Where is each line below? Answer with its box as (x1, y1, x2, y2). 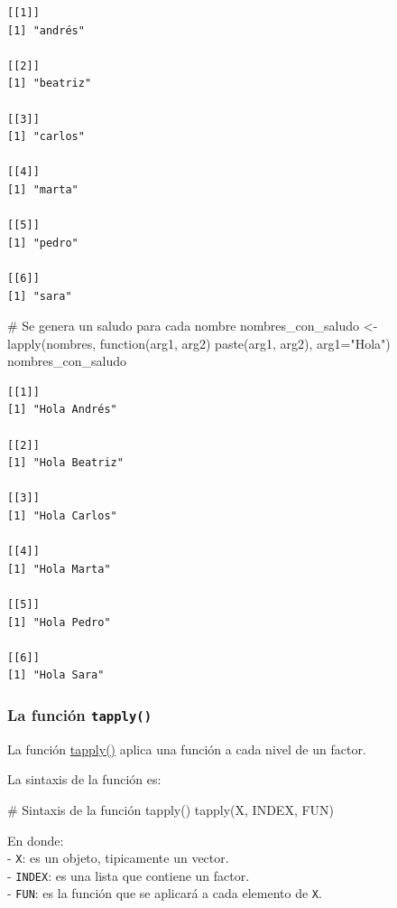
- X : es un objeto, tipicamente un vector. (7, 848, 229, 867)
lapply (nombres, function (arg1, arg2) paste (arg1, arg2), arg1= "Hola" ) (7, 333, 391, 352)
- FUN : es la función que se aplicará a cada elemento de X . (7, 884, 322, 903)
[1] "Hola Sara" (7, 669, 105, 682)
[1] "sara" (7, 289, 72, 303)
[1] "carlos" (7, 130, 85, 144)
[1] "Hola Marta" (7, 562, 111, 576)
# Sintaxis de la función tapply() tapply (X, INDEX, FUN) (7, 800, 335, 819)
